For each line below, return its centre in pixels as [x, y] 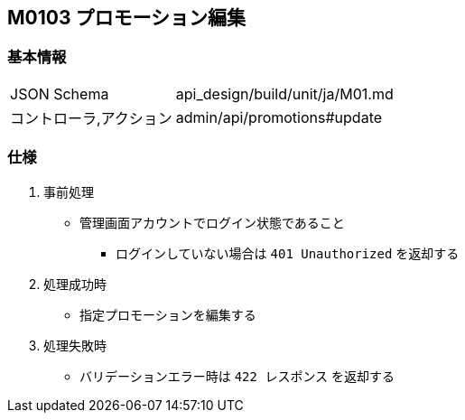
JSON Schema [60, 93]
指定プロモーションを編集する [168, 314]
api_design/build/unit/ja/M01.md [284, 93]
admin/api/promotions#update [279, 117]
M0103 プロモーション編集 [127, 18]
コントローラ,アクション [91, 118]
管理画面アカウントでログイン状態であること [212, 222]
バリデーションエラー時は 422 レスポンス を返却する [237, 376]
